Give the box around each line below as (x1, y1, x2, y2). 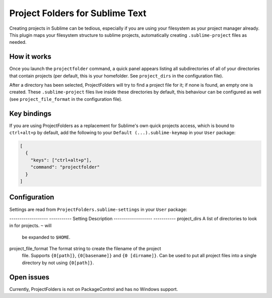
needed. (9, 39, 27, 45)
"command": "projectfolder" (30, 164, 100, 170)
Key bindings (9, 109, 52, 118)
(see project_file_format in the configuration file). (9, 96, 123, 102)
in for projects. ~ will (9, 222, 52, 229)
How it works (9, 52, 51, 61)
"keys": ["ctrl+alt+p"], (30, 157, 92, 163)
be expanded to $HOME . (22, 234, 71, 240)
